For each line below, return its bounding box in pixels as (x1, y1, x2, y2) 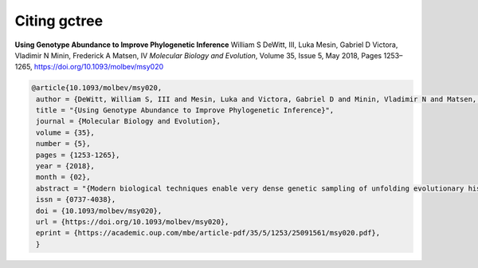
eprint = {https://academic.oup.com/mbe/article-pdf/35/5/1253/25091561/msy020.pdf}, (36, 228, 381, 238)
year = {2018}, (36, 162, 96, 171)
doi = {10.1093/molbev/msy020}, (36, 206, 163, 215)
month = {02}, (36, 172, 91, 182)
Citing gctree (14, 12, 104, 30)
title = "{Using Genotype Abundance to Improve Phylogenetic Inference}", (36, 106, 335, 115)
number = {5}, (36, 140, 91, 148)
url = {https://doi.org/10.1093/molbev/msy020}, (36, 218, 229, 227)
